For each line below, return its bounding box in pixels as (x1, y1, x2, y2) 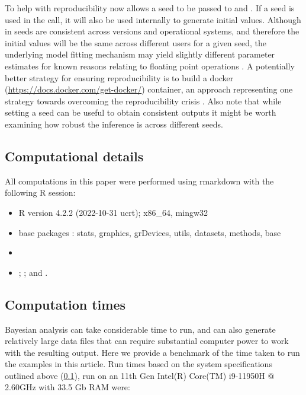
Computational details (5, 146, 144, 165)
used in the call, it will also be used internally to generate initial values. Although (5, 13, 301, 26)
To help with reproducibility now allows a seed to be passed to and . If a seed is (5, 2, 295, 14)
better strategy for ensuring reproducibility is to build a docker (5, 71, 234, 84)
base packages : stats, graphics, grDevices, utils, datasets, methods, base (18, 226, 281, 238)
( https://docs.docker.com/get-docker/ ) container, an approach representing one (5, 83, 293, 95)
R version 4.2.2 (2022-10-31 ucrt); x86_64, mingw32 (18, 206, 208, 218)
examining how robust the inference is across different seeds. (5, 117, 223, 130)
